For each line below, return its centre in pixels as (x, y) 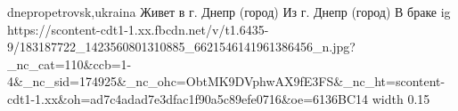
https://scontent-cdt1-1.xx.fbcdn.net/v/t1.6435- (138, 29)
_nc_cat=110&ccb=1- (70, 63)
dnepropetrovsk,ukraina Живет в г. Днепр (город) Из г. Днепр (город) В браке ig (229, 12)
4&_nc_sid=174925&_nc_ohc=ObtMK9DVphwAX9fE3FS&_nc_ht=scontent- (226, 81)
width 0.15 (401, 98)
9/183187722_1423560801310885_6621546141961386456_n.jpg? (181, 47)
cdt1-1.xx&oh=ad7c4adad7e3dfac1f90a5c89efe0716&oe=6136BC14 (188, 98)
